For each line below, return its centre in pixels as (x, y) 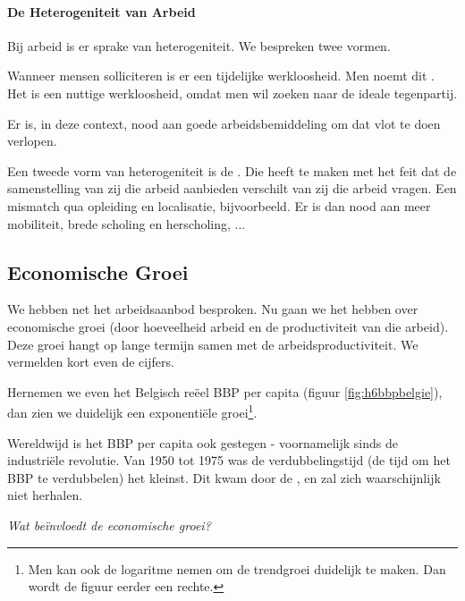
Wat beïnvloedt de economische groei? (109, 525)
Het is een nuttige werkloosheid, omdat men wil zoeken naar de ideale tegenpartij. (232, 93)
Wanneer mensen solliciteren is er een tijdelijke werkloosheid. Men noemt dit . (221, 76)
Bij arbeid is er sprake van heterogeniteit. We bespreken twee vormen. (199, 45)
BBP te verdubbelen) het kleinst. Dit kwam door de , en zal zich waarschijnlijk (224, 477)
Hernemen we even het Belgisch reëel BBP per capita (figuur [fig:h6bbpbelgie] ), (225, 391)
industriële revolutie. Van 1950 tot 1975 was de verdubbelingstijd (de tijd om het (229, 460)
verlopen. (32, 141)
